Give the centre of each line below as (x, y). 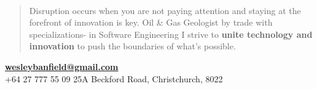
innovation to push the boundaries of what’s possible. (132, 46)
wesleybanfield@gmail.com (62, 66)
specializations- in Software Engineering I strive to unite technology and (171, 34)
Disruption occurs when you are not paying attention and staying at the (165, 10)
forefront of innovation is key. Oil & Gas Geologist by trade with (151, 22)
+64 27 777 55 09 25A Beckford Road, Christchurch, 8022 (114, 78)
